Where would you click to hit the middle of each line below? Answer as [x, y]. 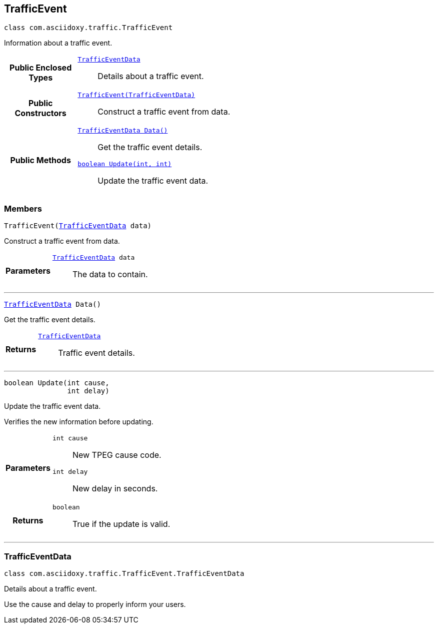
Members [23, 208]
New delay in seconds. [115, 489]
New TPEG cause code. [117, 455]
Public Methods [40, 160]
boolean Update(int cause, [57, 383]
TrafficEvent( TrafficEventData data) [78, 226]
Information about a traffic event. [58, 43]
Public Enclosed [41, 67]
